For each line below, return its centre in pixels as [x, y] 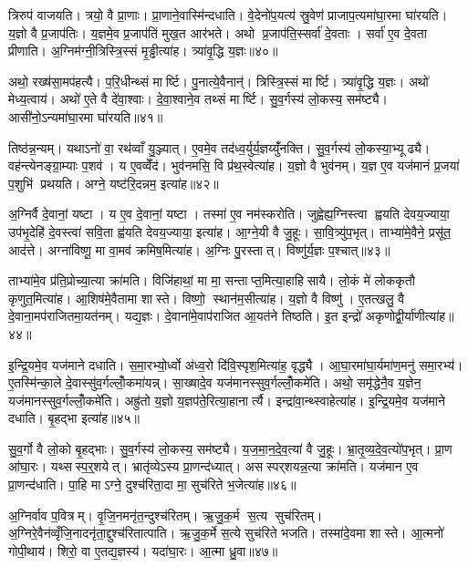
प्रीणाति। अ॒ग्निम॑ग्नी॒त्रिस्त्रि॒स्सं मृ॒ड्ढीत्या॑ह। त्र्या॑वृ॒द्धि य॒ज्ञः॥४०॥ [143, 51]
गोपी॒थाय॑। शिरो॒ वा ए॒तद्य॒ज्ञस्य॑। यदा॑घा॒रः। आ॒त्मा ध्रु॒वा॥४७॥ [143, 550]
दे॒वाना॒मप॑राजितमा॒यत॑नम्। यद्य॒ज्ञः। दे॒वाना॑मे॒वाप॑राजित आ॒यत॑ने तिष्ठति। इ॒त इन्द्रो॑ [185, 316]
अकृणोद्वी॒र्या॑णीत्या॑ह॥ [410, 316]
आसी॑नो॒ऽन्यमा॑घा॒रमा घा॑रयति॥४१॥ [86, 116]
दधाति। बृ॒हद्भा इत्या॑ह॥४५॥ [74, 418]
